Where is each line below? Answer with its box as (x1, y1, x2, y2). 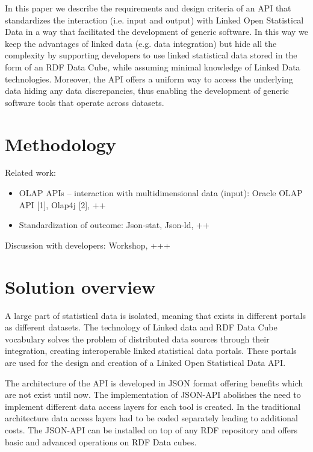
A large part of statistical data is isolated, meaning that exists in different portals (5, 309, 306, 321)
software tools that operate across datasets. (5, 96, 164, 108)
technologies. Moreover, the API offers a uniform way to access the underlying (5, 72, 293, 85)
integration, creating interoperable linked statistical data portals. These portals (5, 344, 297, 357)
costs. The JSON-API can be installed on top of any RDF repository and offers (5, 423, 298, 436)
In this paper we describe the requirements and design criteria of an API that (5, 2, 291, 14)
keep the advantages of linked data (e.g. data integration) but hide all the (5, 37, 277, 49)
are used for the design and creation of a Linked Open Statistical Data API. (5, 356, 286, 368)
